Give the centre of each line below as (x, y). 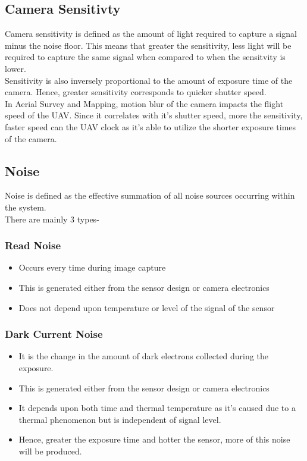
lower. (15, 68)
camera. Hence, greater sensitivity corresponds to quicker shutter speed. (136, 92)
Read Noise (33, 245)
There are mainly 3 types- (52, 219)
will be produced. (50, 451)
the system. (26, 207)
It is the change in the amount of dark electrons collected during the (143, 356)
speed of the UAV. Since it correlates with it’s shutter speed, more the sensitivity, (154, 115)
